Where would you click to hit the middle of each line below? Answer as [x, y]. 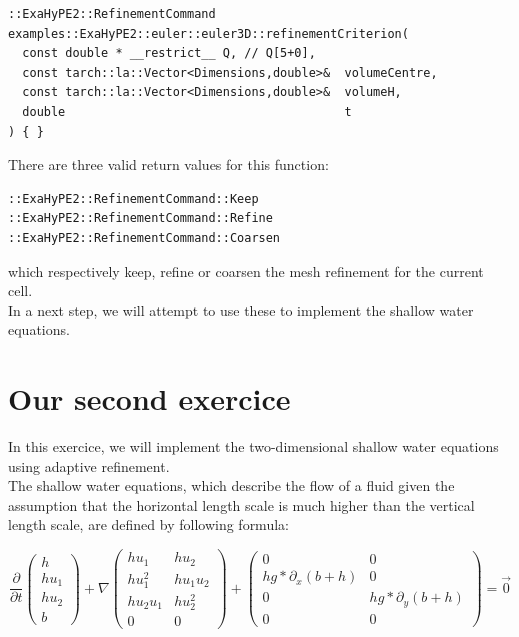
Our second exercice [149, 398]
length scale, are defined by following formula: [148, 524]
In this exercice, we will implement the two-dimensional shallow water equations [253, 446]
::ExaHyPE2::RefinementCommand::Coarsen [144, 237]
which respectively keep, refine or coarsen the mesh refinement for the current [246, 270]
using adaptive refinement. [89, 465]
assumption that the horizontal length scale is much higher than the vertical [241, 504]
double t [187, 111]
